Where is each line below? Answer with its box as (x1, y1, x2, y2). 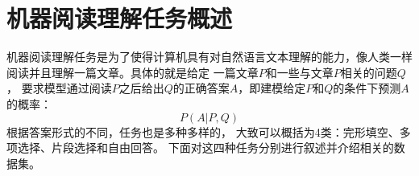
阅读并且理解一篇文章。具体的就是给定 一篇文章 (6, 63, 259, 80)
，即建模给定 (238, 80, 306, 96)
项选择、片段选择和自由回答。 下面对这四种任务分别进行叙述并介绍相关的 (6, 139, 394, 156)
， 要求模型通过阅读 (6, 80, 112, 96)
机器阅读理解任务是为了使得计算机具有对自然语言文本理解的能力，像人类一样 (6, 48, 413, 65)
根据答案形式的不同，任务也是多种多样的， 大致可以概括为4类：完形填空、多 (6, 123, 411, 140)
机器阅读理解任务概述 (6, 2, 233, 35)
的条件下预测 (333, 80, 401, 96)
